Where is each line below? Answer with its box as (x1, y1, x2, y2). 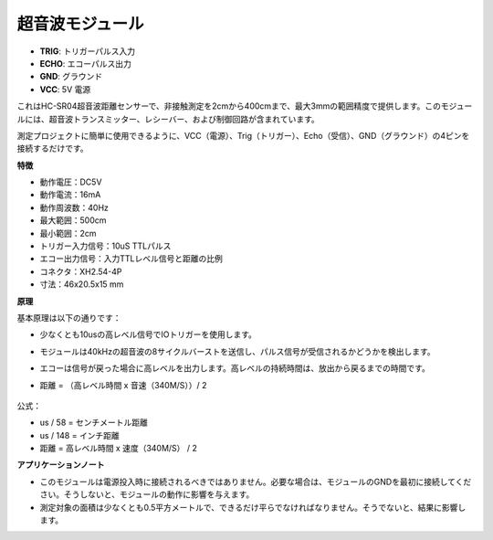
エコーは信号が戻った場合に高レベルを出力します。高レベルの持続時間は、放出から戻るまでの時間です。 (39, 363, 431, 374)
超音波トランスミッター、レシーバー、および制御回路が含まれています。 (48, 113, 320, 124)
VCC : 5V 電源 (39, 83, 91, 95)
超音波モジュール (16, 14, 145, 34)
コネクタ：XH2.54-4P (39, 266, 122, 277)
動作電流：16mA (39, 189, 101, 200)
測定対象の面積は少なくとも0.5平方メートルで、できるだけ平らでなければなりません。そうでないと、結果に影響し (39, 502, 467, 513)
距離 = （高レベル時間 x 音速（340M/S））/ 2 (39, 379, 207, 390)
